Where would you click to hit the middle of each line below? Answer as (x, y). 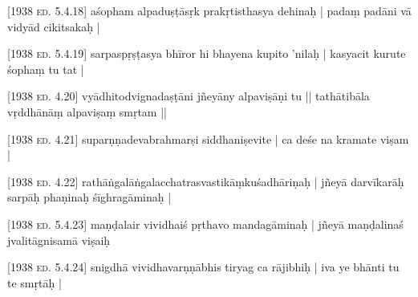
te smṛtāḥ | (34, 282)
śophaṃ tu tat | (46, 69)
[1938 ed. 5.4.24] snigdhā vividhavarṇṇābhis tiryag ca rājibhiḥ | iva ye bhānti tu (203, 267)
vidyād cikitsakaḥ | (54, 26)
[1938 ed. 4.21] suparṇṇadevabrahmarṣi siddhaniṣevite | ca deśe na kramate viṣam (208, 138)
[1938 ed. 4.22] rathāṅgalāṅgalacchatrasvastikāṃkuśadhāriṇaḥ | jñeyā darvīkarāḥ (206, 181)
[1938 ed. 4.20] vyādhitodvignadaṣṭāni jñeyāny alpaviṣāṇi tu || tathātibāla (189, 96)
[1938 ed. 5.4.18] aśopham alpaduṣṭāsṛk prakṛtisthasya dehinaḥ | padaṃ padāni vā (209, 10)
